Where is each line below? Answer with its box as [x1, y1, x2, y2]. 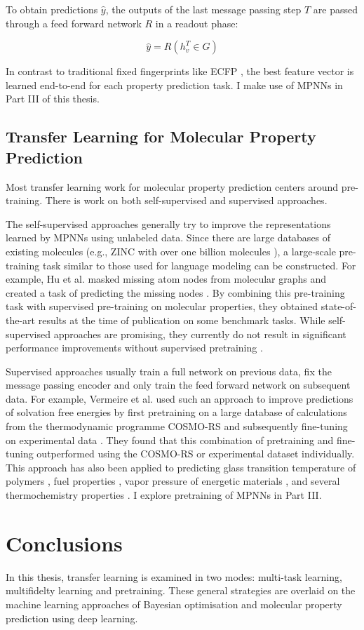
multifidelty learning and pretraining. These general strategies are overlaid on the [6, 583, 356, 598]
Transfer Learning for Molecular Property [6, 126, 316, 147]
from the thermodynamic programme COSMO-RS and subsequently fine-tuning [6, 419, 348, 434]
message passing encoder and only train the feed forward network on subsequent [6, 377, 351, 392]
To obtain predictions [6, 2, 98, 16]
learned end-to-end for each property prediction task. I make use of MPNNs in [6, 77, 343, 92]
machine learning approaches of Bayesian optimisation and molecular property [6, 596, 342, 611]
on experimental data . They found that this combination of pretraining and [6, 432, 334, 447]
